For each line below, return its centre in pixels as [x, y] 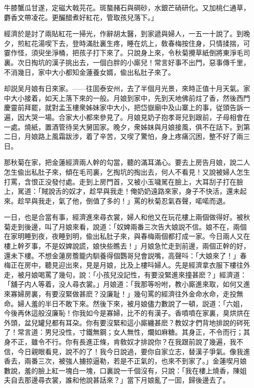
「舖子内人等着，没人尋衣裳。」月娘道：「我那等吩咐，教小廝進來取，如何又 [124, 284]
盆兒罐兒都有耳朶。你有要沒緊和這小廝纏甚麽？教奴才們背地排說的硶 [134, 322]
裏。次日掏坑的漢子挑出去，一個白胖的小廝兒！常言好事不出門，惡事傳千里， [127, 62]
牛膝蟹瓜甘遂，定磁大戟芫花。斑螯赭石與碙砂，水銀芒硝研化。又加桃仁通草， [127, 7]
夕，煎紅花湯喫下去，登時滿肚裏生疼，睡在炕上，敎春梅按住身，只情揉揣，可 [127, 43]
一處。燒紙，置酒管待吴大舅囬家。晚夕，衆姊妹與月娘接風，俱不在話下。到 [124, 126]
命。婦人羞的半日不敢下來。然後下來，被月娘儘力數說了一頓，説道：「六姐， [125, 303]
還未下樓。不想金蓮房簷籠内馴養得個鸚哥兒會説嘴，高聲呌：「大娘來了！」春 [125, 255]
